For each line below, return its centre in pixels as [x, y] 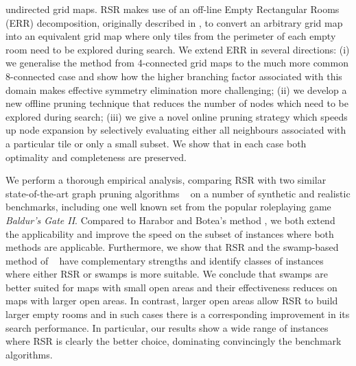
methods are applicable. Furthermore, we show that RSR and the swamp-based [172, 247]
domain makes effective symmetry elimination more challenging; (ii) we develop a [176, 89]
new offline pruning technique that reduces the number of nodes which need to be [177, 103]
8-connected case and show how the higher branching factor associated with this [174, 76]
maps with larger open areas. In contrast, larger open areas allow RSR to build [172, 301]
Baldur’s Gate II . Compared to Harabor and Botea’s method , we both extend [170, 220]
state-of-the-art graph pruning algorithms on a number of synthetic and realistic [178, 193]
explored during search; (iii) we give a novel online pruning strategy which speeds [177, 116]
